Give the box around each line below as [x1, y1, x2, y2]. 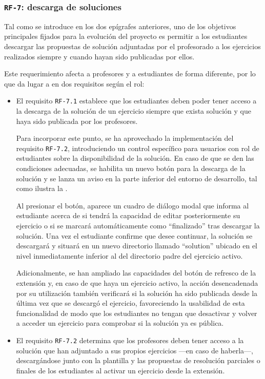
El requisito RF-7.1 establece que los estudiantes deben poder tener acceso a [16, 95, 257, 106]
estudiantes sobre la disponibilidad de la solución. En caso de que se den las [16, 153, 254, 163]
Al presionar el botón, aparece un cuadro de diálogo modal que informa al [16, 200, 249, 210]
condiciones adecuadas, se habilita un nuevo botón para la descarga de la [16, 163, 246, 174]
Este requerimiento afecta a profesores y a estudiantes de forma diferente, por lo [4, 68, 256, 79]
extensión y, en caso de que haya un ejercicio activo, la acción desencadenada [16, 277, 258, 288]
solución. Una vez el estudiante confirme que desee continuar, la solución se [16, 230, 253, 241]
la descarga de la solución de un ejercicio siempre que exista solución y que [16, 106, 251, 116]
